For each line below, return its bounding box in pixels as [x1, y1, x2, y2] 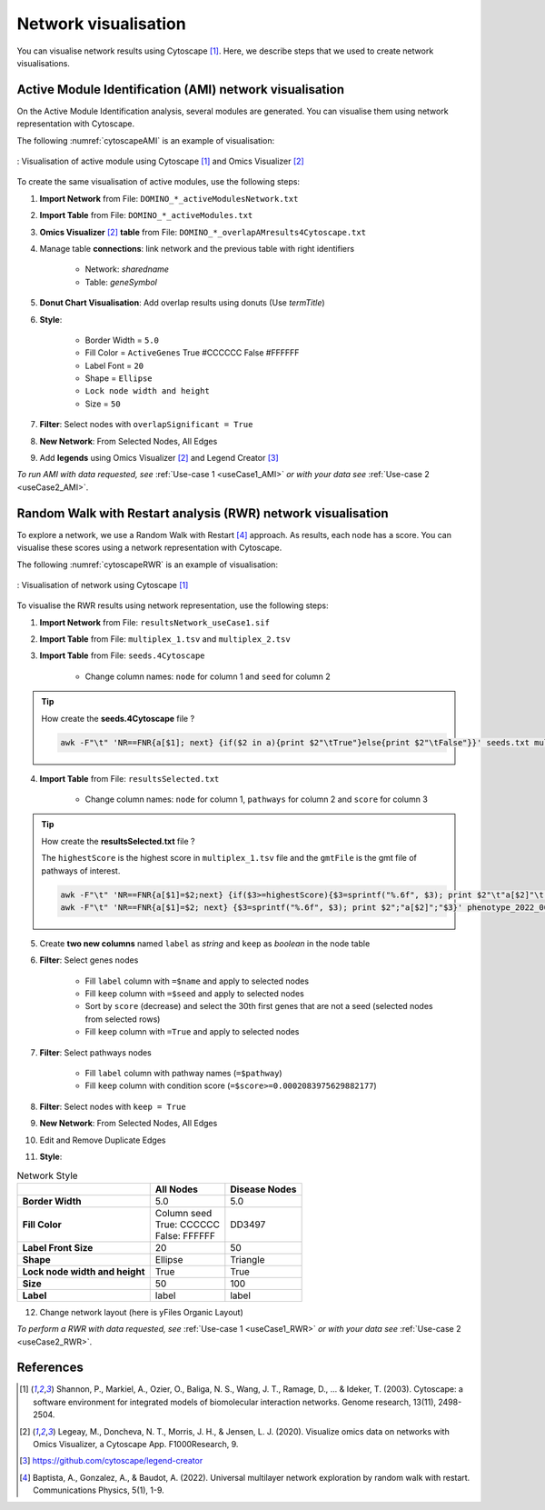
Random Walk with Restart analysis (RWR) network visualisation [16, 505, 390, 521]
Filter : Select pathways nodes [39, 1046, 152, 1058]
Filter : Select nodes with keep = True [39, 1101, 186, 1112]
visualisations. [16, 57, 70, 68]
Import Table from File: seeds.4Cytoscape [39, 650, 205, 661]
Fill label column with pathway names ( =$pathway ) [84, 1068, 282, 1079]
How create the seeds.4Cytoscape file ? [41, 713, 195, 724]
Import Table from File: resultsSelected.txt [39, 773, 220, 784]
